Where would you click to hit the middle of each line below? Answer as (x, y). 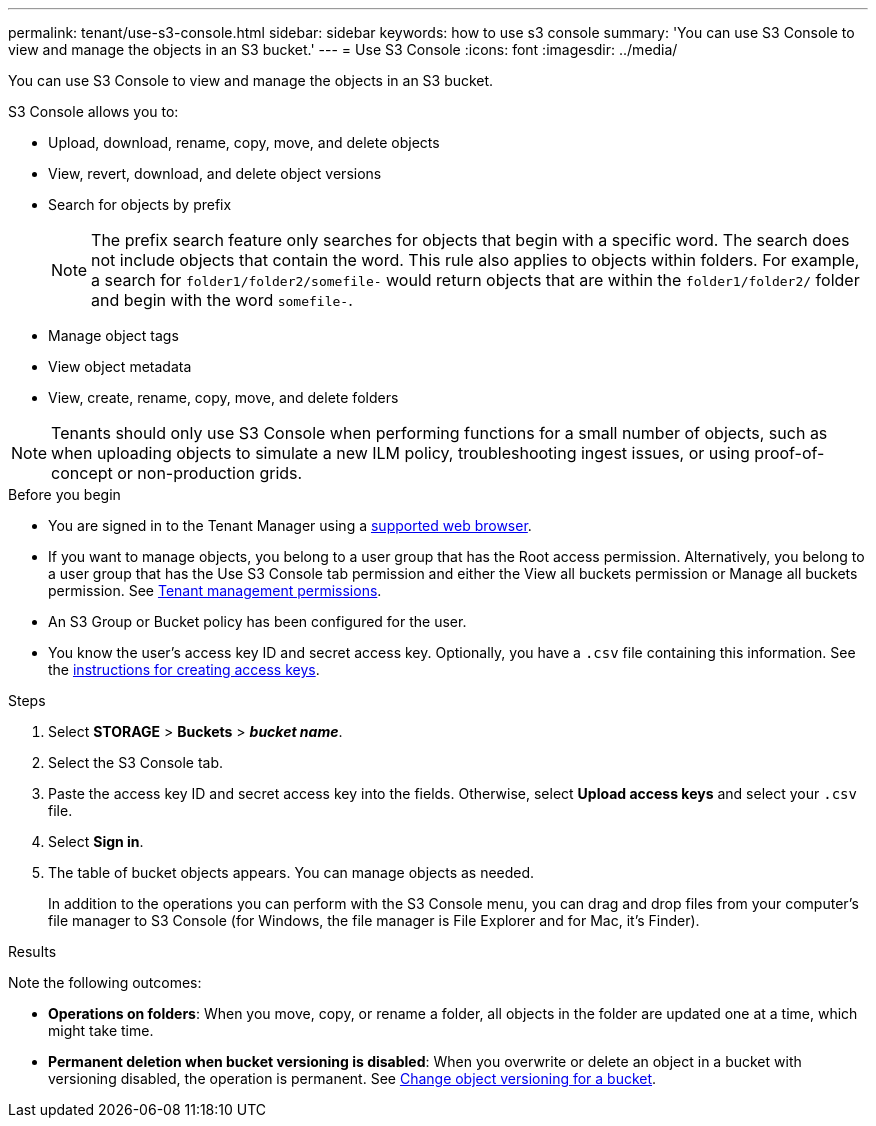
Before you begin (64, 494)
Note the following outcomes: (105, 982)
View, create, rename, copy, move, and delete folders (223, 397)
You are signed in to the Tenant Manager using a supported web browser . (290, 525)
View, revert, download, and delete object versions (215, 173)
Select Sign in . (96, 841)
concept (82, 473)
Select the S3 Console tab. (136, 762)
